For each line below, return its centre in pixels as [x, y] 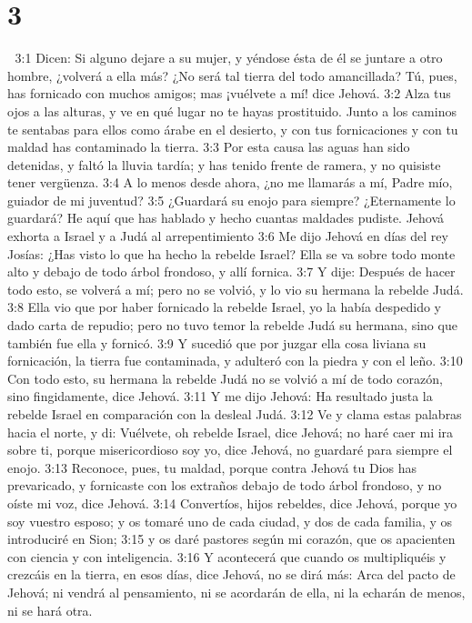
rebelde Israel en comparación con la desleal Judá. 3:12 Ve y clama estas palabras [235, 414]
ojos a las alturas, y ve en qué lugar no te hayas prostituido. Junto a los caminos [232, 111]
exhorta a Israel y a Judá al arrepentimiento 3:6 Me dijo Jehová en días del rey [228, 236]
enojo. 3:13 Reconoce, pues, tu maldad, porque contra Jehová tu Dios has [212, 467]
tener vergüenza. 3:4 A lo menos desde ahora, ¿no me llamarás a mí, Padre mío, [230, 182]
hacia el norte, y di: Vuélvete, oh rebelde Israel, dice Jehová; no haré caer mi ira [231, 432]
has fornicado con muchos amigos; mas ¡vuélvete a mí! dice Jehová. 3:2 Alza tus [229, 93]
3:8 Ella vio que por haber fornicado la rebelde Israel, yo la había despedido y [224, 307]
